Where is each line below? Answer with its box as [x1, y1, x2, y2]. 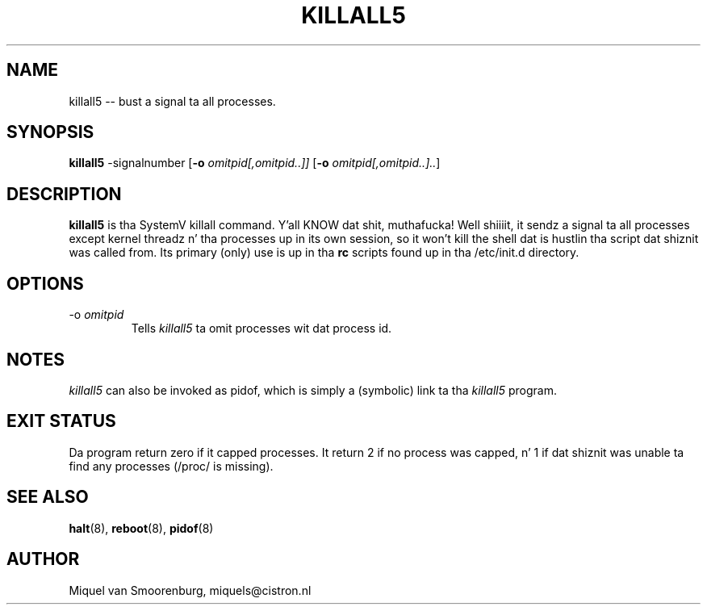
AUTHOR [6, 549, 80, 570]
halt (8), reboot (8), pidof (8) [69, 521, 214, 535]
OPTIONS [6, 273, 84, 294]
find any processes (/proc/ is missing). [69, 458, 274, 473]
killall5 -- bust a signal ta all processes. [69, 94, 276, 108]
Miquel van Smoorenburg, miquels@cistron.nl [69, 583, 312, 597]
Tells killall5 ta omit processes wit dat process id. [131, 321, 392, 336]
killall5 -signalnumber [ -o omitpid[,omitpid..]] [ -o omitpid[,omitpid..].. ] [69, 156, 441, 170]
